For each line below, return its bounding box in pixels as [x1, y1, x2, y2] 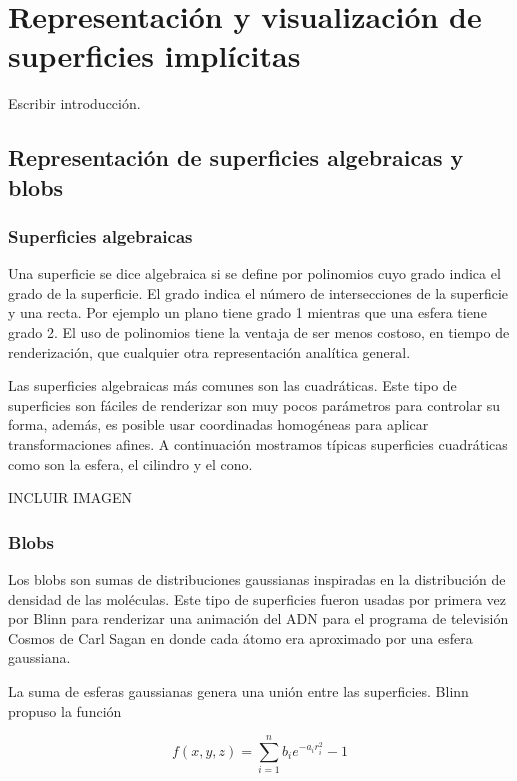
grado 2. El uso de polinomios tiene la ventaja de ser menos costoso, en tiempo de [8, 322, 510, 343]
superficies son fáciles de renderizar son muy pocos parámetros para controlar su [8, 394, 501, 415]
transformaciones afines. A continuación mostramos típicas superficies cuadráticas [8, 434, 508, 455]
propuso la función [8, 700, 122, 721]
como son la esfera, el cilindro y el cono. [8, 453, 253, 474]
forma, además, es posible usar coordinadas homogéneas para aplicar [8, 414, 429, 435]
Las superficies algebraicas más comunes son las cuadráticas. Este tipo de [8, 375, 457, 396]
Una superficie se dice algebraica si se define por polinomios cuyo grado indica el [8, 263, 501, 284]
